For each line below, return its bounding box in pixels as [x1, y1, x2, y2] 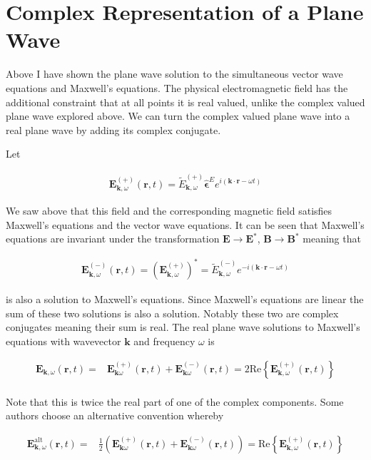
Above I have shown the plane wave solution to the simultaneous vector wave [6, 66, 343, 81]
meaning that [303, 231, 361, 246]
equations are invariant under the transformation [6, 231, 220, 246]
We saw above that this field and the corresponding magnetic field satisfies [6, 203, 332, 218]
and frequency [133, 334, 195, 349]
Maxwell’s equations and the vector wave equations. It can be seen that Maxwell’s [6, 217, 365, 232]
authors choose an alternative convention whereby [6, 408, 224, 423]
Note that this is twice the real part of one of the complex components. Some [6, 394, 344, 409]
